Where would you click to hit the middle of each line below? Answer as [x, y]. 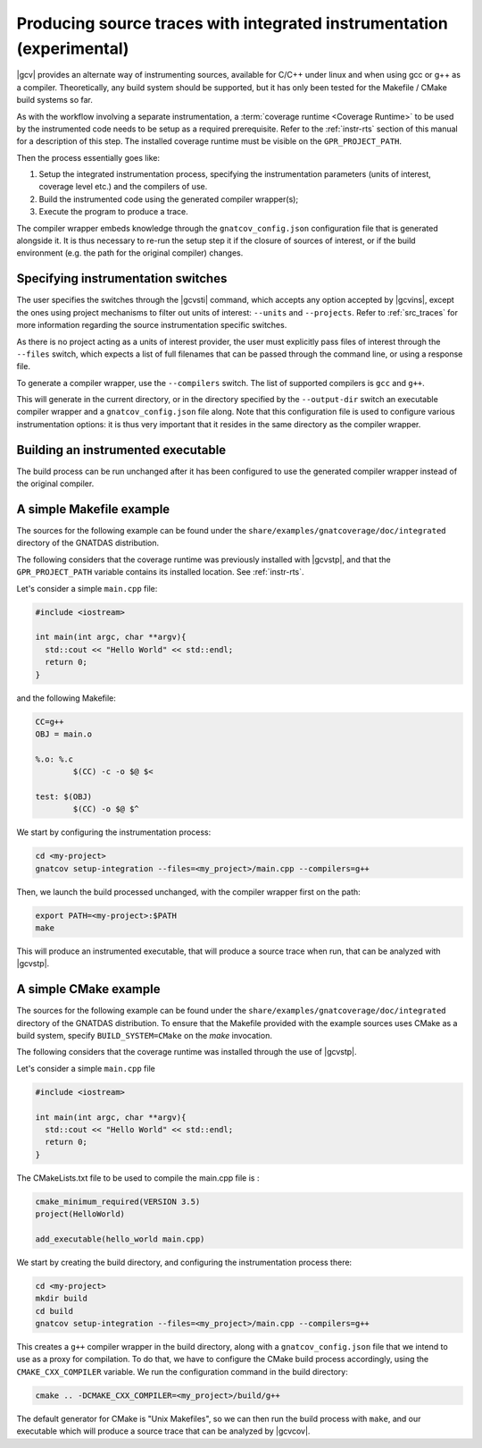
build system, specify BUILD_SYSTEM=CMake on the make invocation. [144, 1036]
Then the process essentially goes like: [88, 157]
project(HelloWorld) [80, 1214]
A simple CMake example [88, 989]
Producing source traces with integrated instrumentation [232, 23]
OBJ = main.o [64, 734]
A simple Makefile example [93, 509]
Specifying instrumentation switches [122, 278]
